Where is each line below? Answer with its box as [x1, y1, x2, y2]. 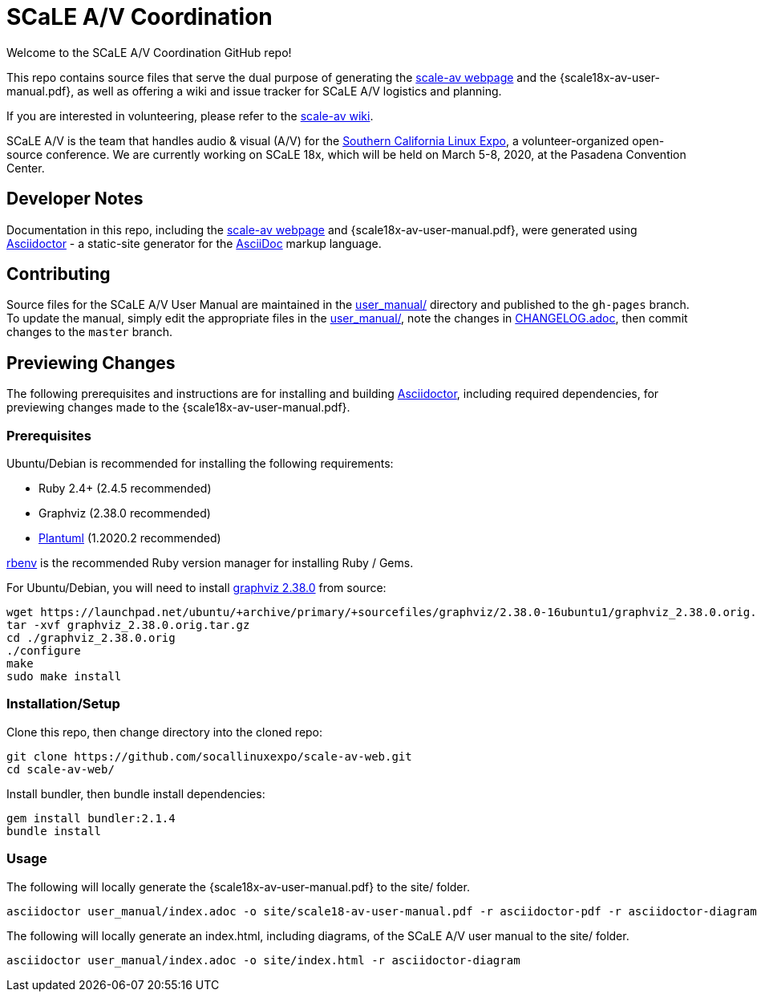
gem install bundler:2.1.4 [6, 811, 176, 825]
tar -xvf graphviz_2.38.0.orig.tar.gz [6, 619, 250, 632]
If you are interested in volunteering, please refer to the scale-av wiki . [6, 108, 374, 123]
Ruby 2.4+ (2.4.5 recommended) [38, 481, 212, 496]
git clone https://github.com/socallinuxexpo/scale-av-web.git [6, 749, 412, 763]
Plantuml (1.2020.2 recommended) [38, 531, 221, 546]
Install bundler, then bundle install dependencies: [6, 786, 265, 801]
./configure [6, 644, 81, 658]
